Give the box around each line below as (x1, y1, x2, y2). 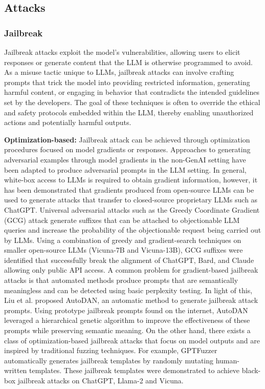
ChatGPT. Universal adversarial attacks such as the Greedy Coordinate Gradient (4, 204, 260, 215)
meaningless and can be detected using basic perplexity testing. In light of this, (4, 284, 253, 295)
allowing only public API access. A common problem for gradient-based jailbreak (4, 264, 258, 275)
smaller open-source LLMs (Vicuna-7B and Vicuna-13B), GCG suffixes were (4, 244, 243, 255)
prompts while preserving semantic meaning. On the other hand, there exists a (4, 325, 251, 336)
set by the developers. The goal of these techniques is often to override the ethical (4, 96, 260, 107)
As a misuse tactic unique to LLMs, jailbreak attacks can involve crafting (4, 67, 234, 77)
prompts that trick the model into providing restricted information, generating (4, 76, 250, 87)
